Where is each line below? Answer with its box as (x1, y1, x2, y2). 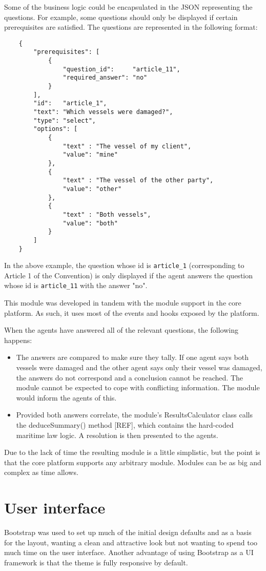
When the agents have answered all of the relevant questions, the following (4, 325, 238, 335)
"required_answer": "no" (63, 74, 148, 82)
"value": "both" (63, 219, 118, 227)
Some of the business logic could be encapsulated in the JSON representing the (4, 2, 253, 12)
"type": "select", (33, 117, 96, 124)
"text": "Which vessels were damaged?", (33, 108, 173, 116)
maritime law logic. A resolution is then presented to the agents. (16, 429, 218, 440)
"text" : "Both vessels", (63, 211, 151, 218)
